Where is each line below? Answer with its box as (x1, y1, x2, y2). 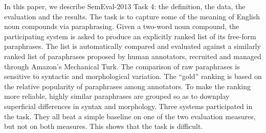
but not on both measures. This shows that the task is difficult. (4, 121, 203, 131)
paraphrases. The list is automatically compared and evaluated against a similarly (4, 41, 261, 51)
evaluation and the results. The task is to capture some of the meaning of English (4, 11, 260, 21)
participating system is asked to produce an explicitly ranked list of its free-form (4, 31, 256, 41)
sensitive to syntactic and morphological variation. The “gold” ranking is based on (4, 71, 262, 82)
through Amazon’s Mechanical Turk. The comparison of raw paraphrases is (4, 61, 240, 71)
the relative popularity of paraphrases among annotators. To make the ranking (4, 81, 251, 91)
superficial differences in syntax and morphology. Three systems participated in (4, 100, 253, 111)
